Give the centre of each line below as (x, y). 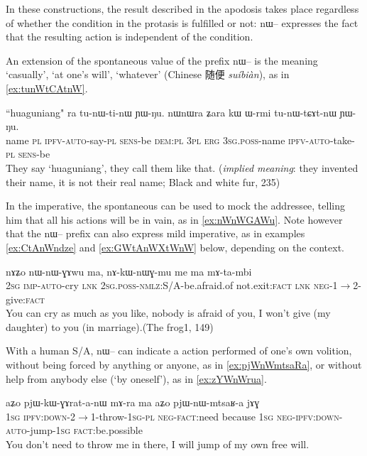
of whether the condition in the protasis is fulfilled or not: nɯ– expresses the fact (182, 22)
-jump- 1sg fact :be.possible (84, 430)
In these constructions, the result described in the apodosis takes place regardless (182, 9)
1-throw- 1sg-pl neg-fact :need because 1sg (182, 416)
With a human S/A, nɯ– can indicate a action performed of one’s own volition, (179, 351)
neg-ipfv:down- (310, 416)
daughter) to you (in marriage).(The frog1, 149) (110, 326)
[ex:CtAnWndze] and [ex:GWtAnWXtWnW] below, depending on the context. (175, 247)
